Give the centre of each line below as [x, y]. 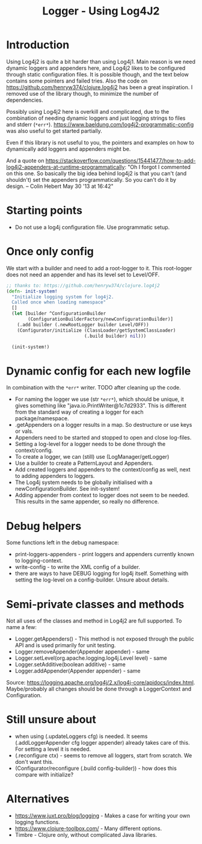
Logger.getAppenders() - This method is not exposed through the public [104, 639]
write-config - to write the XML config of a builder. [77, 567]
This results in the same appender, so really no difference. [87, 501]
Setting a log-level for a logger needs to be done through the [90, 444]
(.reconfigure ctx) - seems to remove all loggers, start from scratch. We [103, 756]
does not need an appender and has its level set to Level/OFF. [83, 275]
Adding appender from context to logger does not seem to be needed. [102, 495]
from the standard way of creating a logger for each [79, 412]
